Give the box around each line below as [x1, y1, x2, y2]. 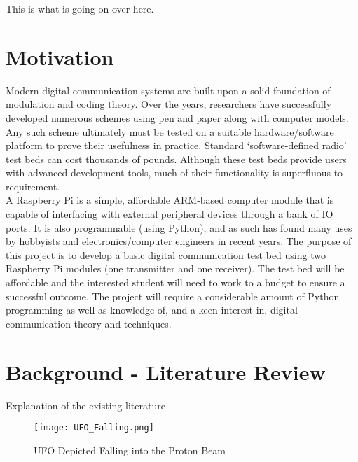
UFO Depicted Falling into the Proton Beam [34, 442, 226, 457]
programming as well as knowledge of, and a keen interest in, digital [6, 302, 298, 317]
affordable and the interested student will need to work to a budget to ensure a [6, 275, 345, 290]
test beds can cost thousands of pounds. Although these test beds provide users [6, 151, 347, 166]
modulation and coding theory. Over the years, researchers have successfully [6, 97, 332, 111]
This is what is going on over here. [6, 1, 154, 15]
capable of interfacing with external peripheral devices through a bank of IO [6, 206, 333, 221]
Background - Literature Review [6, 357, 326, 386]
